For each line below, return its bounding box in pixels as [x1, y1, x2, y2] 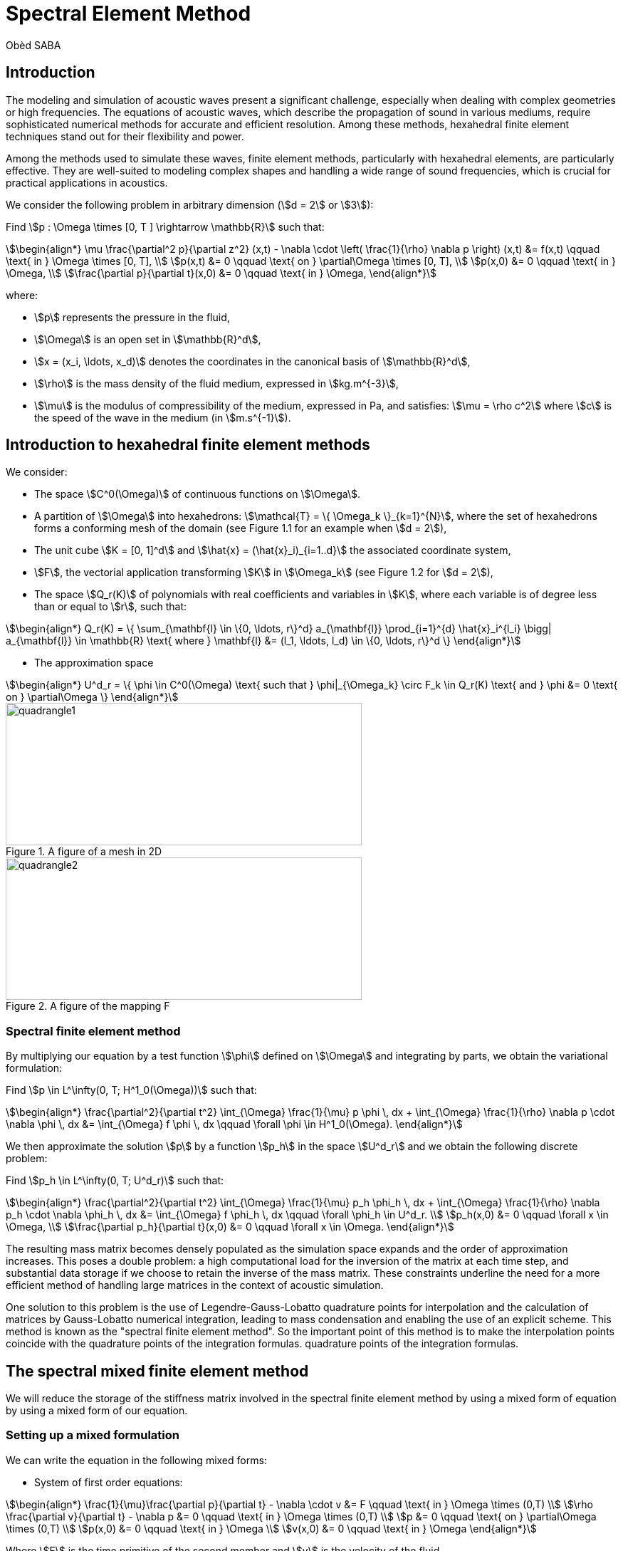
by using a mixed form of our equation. [6, 1404, 188, 1417]
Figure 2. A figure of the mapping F [6, 1000, 170, 1013]
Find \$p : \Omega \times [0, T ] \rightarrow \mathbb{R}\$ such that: [6, 220, 325, 233]
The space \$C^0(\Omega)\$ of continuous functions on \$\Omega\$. [34, 488, 360, 501]
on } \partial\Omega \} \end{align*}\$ [6, 691, 179, 704]
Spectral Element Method [6, 1, 251, 26]
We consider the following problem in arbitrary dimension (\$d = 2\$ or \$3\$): [6, 198, 374, 211]
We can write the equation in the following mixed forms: [6, 1453, 267, 1466]
